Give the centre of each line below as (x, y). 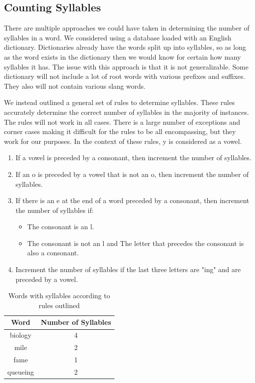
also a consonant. (53, 253)
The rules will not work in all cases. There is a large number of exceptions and (122, 122)
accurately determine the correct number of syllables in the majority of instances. (127, 112)
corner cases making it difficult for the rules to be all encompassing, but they (120, 131)
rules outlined (59, 305)
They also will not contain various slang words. (75, 86)
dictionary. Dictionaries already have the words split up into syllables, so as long (125, 47)
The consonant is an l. (61, 226)
